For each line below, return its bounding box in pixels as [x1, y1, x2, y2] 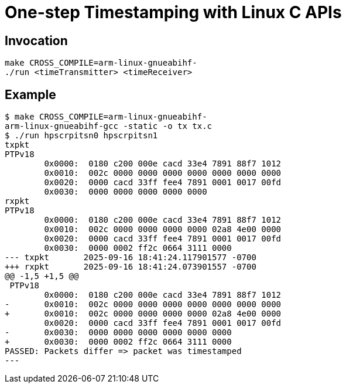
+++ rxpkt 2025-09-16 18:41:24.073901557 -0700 [5, 262, 256, 272]
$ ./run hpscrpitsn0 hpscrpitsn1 [5, 131, 158, 141]
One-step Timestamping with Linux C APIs [5, 2, 342, 22]
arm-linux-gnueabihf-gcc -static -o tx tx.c [5, 121, 213, 131]
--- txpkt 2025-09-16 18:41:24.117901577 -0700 [5, 253, 256, 263]
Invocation [5, 33, 68, 48]
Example [5, 87, 56, 102]
